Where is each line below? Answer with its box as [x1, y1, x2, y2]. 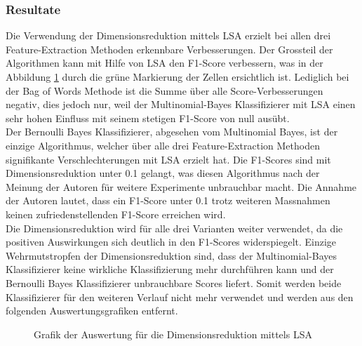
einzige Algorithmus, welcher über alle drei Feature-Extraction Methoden [6, 138, 320, 152]
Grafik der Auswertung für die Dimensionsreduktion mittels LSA [34, 326, 312, 341]
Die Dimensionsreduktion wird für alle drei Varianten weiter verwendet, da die [6, 220, 343, 235]
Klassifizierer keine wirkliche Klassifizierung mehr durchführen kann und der [6, 262, 334, 277]
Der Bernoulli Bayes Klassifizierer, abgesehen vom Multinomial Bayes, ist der [6, 124, 338, 139]
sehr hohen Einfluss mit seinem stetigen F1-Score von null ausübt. [6, 110, 290, 125]
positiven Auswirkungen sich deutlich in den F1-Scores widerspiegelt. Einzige [6, 234, 337, 249]
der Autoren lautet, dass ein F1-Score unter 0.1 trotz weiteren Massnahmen [6, 193, 330, 208]
